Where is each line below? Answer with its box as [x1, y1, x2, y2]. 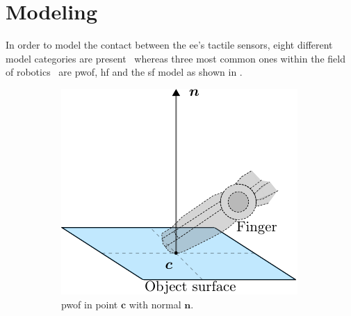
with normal [129, 297, 181, 311]
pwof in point [61, 297, 118, 311]
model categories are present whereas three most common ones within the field [6, 51, 345, 65]
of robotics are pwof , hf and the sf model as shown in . [6, 65, 243, 79]
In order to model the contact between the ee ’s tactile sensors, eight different [6, 38, 333, 52]
